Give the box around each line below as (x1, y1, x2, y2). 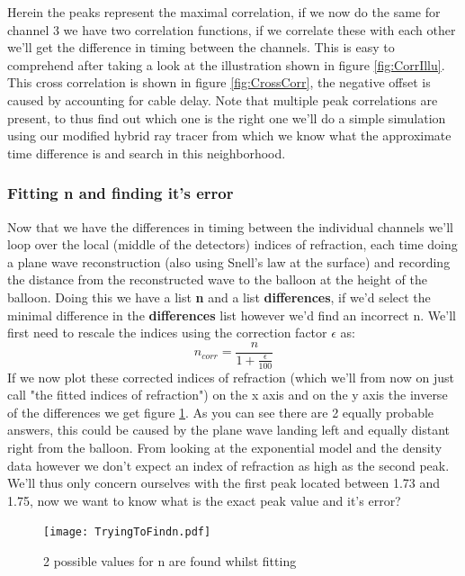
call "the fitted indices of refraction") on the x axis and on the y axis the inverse (7, 385, 448, 404)
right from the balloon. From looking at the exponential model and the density (7, 437, 443, 456)
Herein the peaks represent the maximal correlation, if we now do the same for (7, 3, 441, 21)
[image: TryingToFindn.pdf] (43, 526, 211, 539)
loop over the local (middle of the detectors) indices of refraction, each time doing (7, 235, 458, 254)
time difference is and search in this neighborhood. (7, 143, 286, 162)
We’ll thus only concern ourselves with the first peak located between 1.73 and (7, 473, 441, 492)
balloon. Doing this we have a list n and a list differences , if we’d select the (7, 287, 431, 306)
